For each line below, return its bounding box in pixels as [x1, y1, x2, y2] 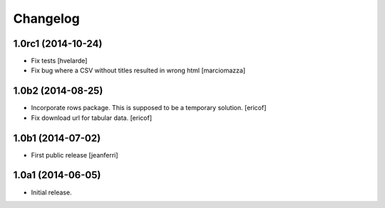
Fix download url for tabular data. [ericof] [31, 114, 153, 122]
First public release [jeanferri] [31, 150, 118, 159]
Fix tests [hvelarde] [31, 57, 88, 65]
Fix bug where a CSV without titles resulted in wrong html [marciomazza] [31, 66, 246, 75]
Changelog [13, 11, 80, 26]
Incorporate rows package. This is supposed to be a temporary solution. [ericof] [31, 104, 267, 112]
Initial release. [31, 188, 72, 197]
